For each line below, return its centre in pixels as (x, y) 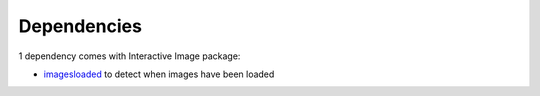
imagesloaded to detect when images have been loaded (159, 74)
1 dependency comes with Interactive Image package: (129, 56)
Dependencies (80, 26)
